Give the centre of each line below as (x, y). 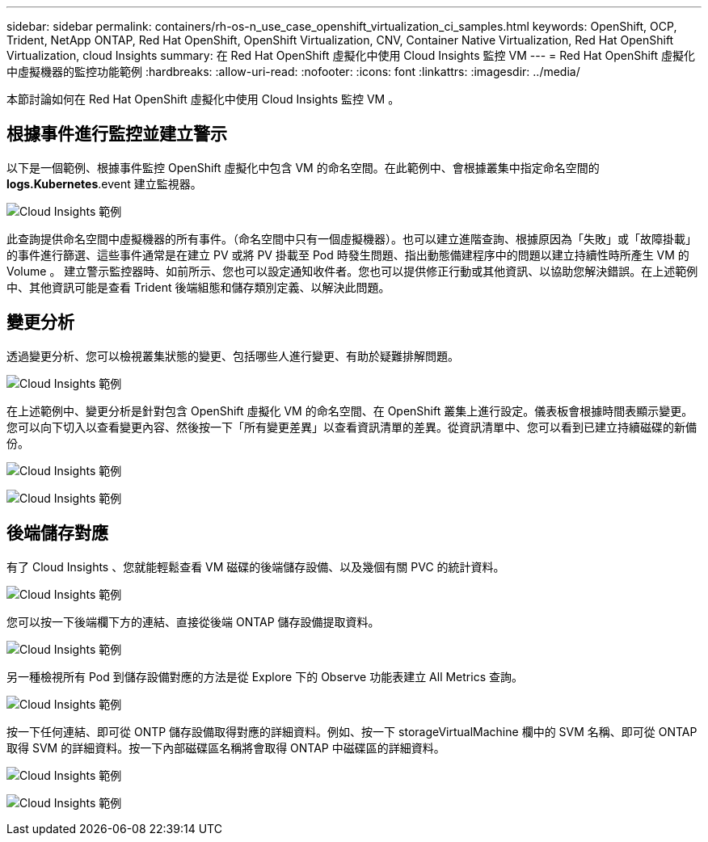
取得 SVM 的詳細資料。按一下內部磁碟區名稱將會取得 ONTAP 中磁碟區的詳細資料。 (226, 747)
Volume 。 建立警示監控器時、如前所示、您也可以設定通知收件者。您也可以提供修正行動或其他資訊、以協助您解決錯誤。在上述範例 (352, 271)
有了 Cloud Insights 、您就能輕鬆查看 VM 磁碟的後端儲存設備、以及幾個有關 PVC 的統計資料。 (256, 566)
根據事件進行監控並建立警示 (117, 134)
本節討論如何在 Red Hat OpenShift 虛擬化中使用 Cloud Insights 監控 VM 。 (203, 99)
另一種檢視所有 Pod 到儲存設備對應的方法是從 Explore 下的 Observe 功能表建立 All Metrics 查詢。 (265, 676)
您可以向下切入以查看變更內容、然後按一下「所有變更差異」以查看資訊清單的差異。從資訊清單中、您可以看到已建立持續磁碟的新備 (352, 427)
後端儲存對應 (57, 533)
